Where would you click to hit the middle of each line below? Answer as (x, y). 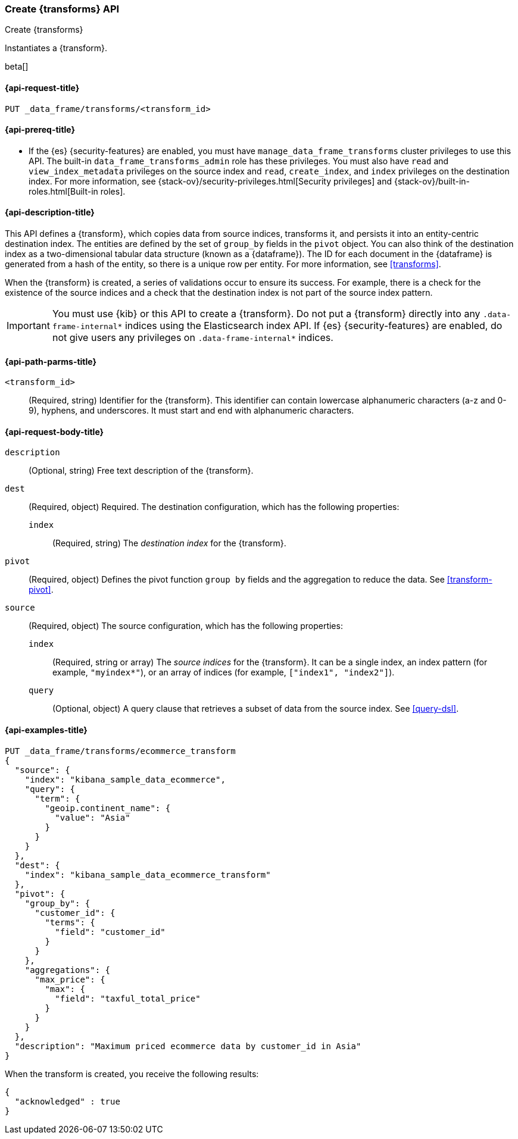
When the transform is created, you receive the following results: (132, 1074)
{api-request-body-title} (54, 431)
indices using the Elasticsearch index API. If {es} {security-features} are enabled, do (313, 326)
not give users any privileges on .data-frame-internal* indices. (193, 338)
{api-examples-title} (46, 730)
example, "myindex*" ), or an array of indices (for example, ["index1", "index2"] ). (224, 672)
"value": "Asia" (93, 817)
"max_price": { (70, 979)
